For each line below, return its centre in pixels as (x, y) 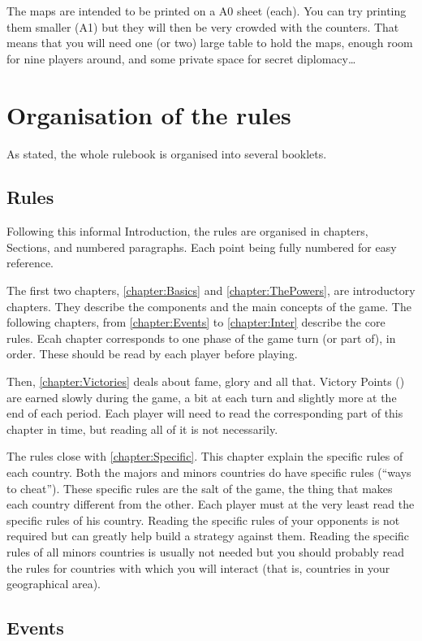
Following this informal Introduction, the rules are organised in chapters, (187, 231)
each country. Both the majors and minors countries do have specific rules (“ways (209, 472)
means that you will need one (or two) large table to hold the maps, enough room (210, 43)
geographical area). (54, 584)
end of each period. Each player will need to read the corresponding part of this (205, 413)
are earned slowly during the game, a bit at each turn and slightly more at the (202, 397)
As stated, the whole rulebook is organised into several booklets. (167, 153)
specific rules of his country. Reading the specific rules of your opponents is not (203, 520)
